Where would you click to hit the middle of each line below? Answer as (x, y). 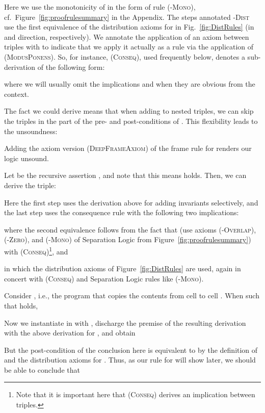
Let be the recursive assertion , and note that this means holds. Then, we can (125, 175)
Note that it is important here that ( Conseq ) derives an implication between (136, 394)
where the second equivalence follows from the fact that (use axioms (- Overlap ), (130, 229)
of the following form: (71, 67)
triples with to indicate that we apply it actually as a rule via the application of (129, 47)
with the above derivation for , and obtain (70, 333)
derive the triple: (30, 185)
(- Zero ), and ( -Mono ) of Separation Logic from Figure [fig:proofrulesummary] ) (128, 239)
